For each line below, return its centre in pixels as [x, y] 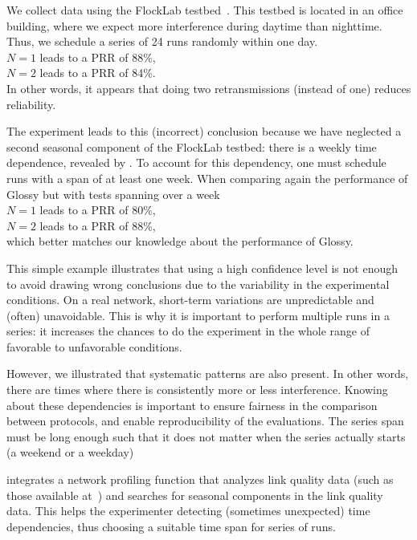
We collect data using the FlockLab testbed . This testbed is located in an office [205, 10]
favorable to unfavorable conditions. [94, 346]
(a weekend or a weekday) [70, 452]
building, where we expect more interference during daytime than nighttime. [194, 25]
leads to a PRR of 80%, [98, 210]
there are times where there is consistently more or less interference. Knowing [197, 390]
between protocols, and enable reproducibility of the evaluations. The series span [205, 421]
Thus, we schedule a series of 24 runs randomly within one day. [162, 41]
